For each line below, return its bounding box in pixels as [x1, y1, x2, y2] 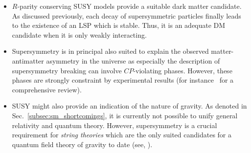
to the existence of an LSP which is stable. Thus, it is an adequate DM [12, 20, 226, 30]
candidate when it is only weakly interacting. [12, 29, 147, 40]
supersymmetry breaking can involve [12, 65, 122, 75]
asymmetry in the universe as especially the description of [46, 55, 220, 66]
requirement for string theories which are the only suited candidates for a [12, 130, 232, 140]
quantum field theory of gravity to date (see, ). [12, 139, 153, 149]
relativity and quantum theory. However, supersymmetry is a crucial [12, 120, 217, 130]
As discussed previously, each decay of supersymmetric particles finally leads [12, 10, 241, 21]
